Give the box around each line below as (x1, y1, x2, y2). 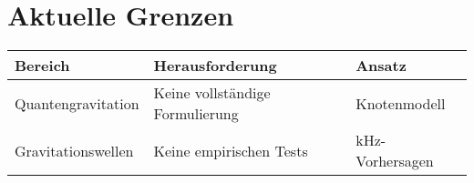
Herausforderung (153, 55, 277, 76)
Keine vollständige (153, 82, 271, 104)
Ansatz (355, 55, 407, 76)
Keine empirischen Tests (153, 139, 308, 161)
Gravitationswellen (15, 139, 134, 161)
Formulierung (153, 103, 239, 125)
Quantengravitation (15, 92, 139, 114)
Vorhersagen (355, 150, 434, 172)
